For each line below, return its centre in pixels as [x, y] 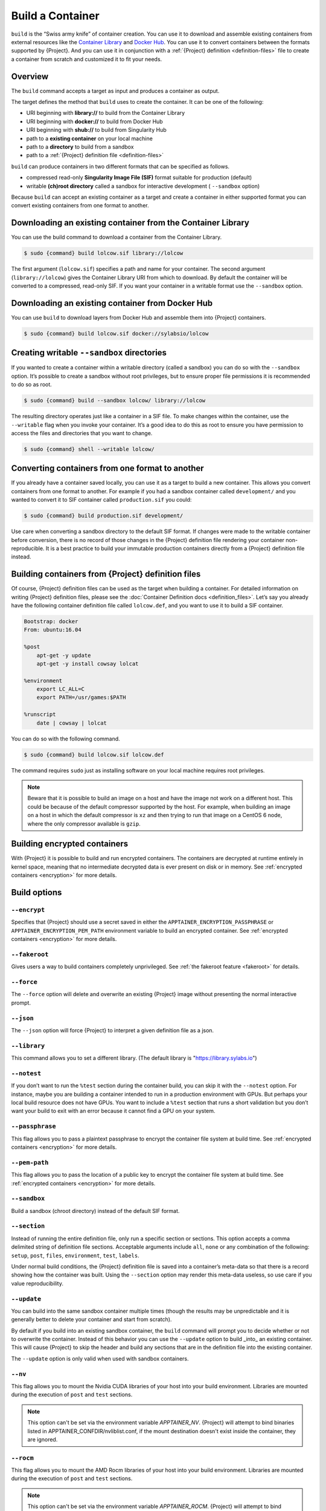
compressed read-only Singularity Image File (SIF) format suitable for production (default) [139, 178]
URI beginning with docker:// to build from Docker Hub [94, 121]
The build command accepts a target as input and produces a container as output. [115, 91]
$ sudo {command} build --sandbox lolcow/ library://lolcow [115, 401]
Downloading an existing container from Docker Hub [112, 303]
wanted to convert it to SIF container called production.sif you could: [101, 500]
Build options [37, 892]
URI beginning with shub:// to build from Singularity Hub [97, 130]
